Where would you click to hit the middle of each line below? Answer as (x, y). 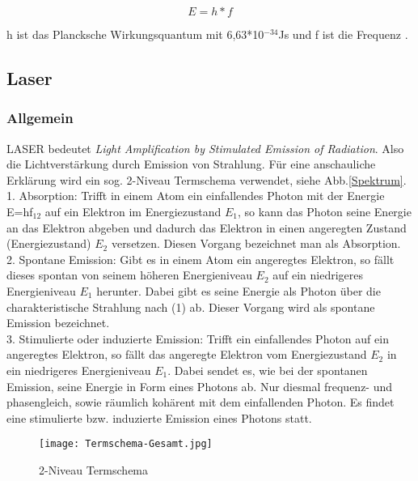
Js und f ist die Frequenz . (343, 34)
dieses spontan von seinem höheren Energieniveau (129, 275)
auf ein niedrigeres (318, 275)
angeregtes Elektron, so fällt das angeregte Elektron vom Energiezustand (187, 354)
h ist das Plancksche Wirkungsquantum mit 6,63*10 (135, 34)
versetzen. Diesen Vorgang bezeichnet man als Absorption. (256, 243)
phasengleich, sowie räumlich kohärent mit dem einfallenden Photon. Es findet (201, 402)
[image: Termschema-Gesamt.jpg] (126, 444)
